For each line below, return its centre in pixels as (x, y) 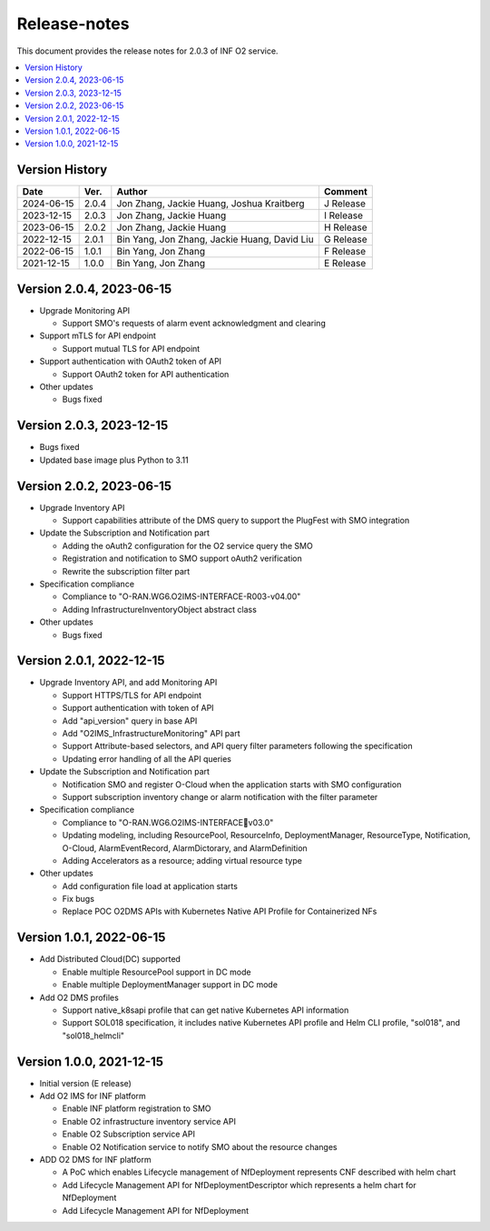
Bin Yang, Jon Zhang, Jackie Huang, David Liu (215, 239)
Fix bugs (78, 899)
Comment (345, 192)
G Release (345, 239)
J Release (345, 204)
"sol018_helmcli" (93, 1036)
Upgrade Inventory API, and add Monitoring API (128, 683)
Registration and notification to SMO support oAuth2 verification (182, 558)
